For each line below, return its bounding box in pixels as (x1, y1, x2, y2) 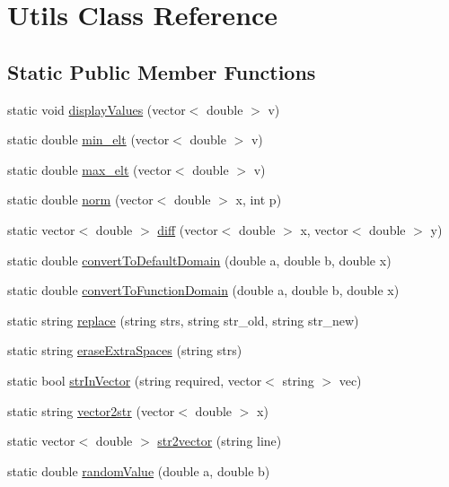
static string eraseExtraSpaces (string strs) (7, 341, 242, 360)
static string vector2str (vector (7, 401, 175, 420)
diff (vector (157, 220, 218, 239)
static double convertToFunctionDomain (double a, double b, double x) (7, 281, 400, 300)
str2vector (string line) (157, 431, 282, 450)
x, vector (300, 220, 348, 239)
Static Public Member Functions (7, 57, 316, 85)
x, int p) (235, 190, 282, 209)
